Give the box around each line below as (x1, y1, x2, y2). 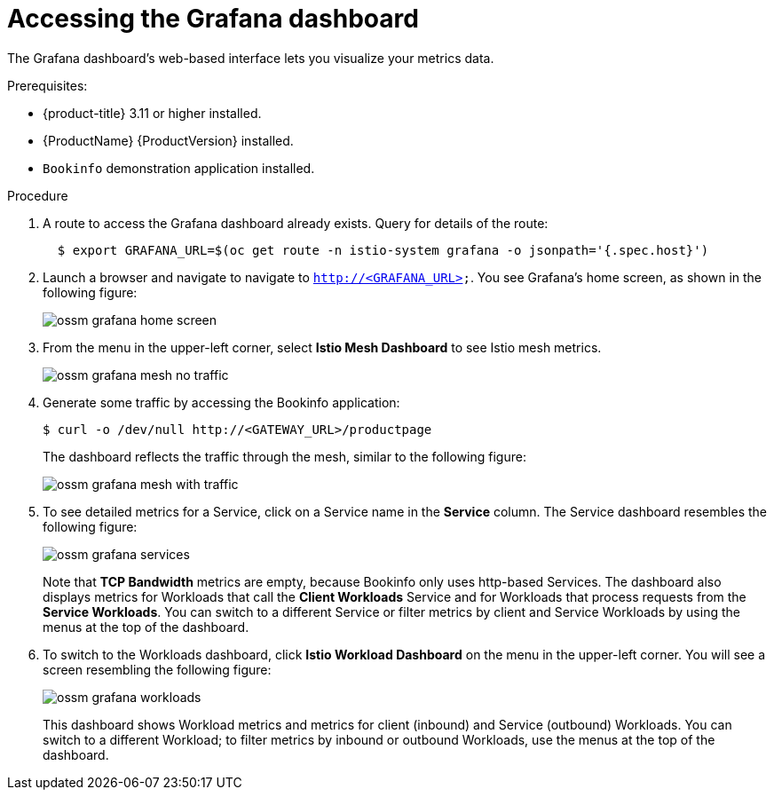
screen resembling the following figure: (43, 661, 272, 677)
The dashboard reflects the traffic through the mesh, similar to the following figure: (43, 448, 526, 464)
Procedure (7, 187, 68, 203)
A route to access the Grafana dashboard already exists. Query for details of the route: (43, 215, 549, 231)
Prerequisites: (7, 77, 88, 93)
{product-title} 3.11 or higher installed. (43, 105, 262, 121)
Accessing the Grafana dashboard (7, 4, 419, 34)
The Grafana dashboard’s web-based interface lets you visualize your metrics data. (7, 50, 494, 66)
